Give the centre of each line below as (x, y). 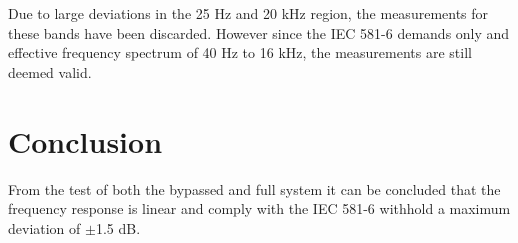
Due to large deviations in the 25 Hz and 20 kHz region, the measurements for (248, 13)
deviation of (44, 227)
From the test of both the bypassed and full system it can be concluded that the (254, 188)
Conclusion (85, 140)
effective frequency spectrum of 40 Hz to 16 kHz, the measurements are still (240, 52)
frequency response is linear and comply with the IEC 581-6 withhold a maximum (259, 208)
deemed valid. (50, 71)
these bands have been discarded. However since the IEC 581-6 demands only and (259, 32)
